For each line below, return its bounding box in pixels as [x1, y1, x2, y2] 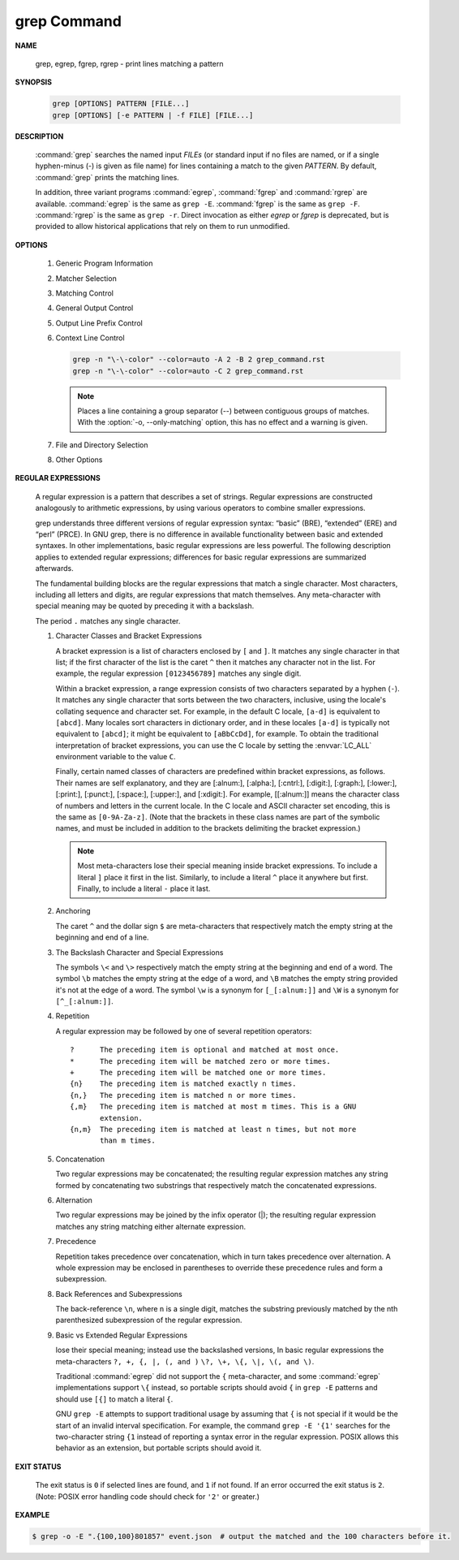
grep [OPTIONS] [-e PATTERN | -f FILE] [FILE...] [52, 110, 254, 119]
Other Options [55, 455, 103, 465]
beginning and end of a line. [55, 932, 149, 942]
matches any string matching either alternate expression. [55, 1221, 247, 1231]
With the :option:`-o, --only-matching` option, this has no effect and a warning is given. [77, 417, 368, 427]
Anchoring [55, 906, 91, 916]
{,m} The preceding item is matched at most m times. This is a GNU [70, 1102, 357, 1112]
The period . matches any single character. [35, 616, 181, 625]
